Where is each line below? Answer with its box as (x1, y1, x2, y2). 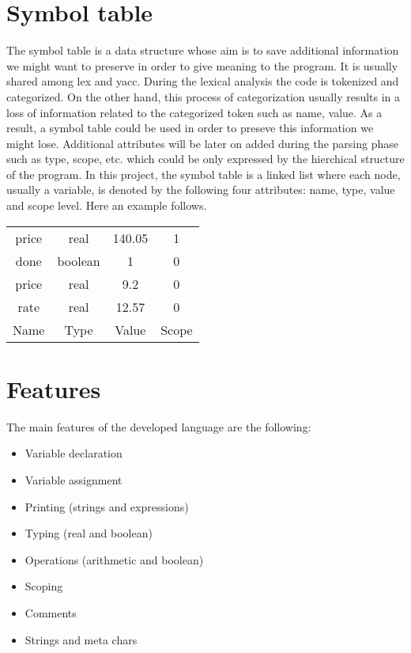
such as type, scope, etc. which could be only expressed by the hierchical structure (6, 150, 405, 167)
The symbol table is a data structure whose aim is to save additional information (6, 42, 399, 59)
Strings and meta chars (25, 631, 138, 647)
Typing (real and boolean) (25, 525, 153, 541)
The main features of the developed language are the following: (6, 418, 311, 435)
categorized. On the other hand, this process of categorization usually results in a (6, 88, 401, 104)
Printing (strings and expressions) (25, 498, 189, 514)
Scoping (25, 578, 63, 594)
